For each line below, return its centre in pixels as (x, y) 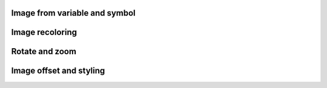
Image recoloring (44, 32)
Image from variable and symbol (73, 13)
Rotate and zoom (44, 52)
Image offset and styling (58, 71)
